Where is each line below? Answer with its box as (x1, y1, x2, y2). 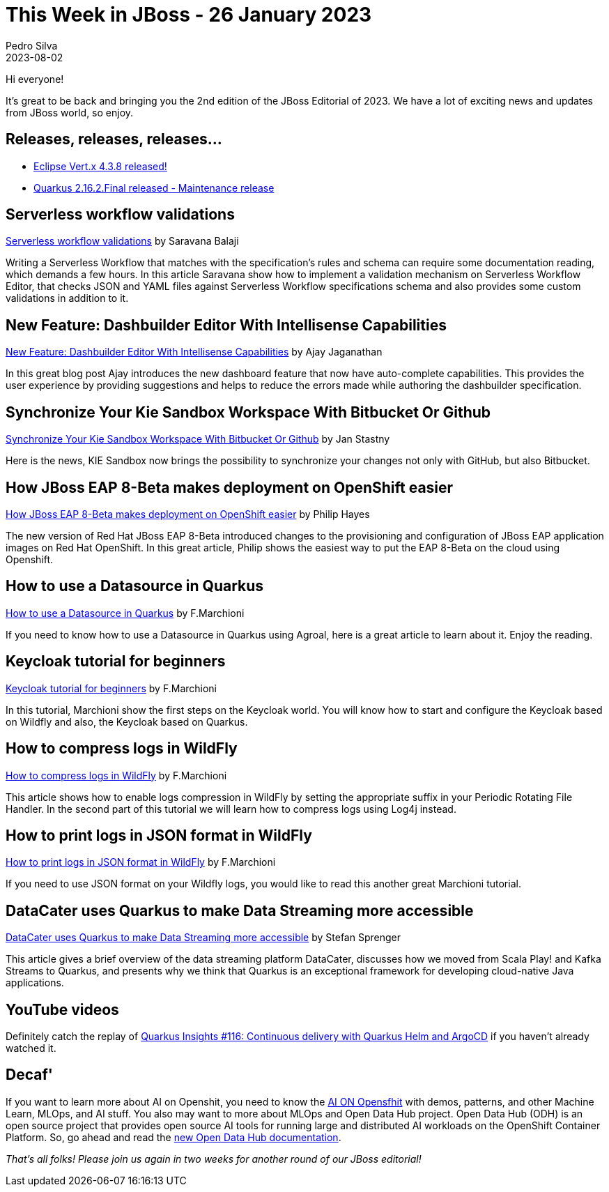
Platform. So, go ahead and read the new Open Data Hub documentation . (6, 1131, 341, 1143)
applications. (6, 977, 64, 989)
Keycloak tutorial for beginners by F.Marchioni (6, 682, 217, 694)
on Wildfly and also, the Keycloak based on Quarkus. (6, 715, 248, 728)
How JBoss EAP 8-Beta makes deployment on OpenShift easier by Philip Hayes (6, 507, 370, 520)
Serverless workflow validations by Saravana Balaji (6, 235, 239, 247)
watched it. (6, 1042, 56, 1055)
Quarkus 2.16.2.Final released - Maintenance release (33, 181, 275, 194)
